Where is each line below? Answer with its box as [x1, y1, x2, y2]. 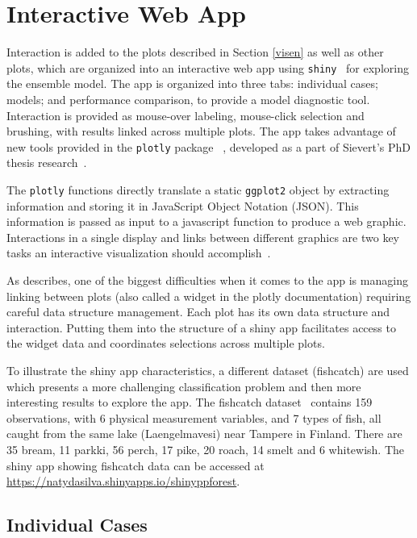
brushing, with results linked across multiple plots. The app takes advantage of [6, 123, 396, 140]
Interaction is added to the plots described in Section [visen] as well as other [6, 44, 384, 60]
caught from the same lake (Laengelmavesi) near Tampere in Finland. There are [6, 425, 402, 442]
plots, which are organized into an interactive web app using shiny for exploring [6, 59, 409, 76]
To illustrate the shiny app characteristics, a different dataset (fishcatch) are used [6, 362, 409, 378]
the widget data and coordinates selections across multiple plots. [6, 335, 325, 352]
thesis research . [6, 154, 87, 171]
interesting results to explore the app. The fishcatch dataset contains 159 [6, 394, 373, 411]
